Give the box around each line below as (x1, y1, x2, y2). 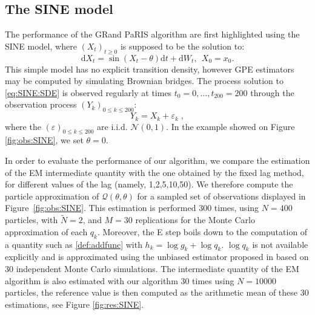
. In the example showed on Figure (166, 120, 295, 132)
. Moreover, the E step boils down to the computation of (97, 225, 308, 238)
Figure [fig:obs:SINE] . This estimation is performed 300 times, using (5, 201, 259, 214)
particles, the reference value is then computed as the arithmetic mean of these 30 (5, 286, 309, 299)
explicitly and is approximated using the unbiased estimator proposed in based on (5, 250, 309, 263)
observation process (5, 98, 77, 111)
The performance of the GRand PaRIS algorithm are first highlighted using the (5, 28, 300, 41)
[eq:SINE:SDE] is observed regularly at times (5, 86, 172, 99)
